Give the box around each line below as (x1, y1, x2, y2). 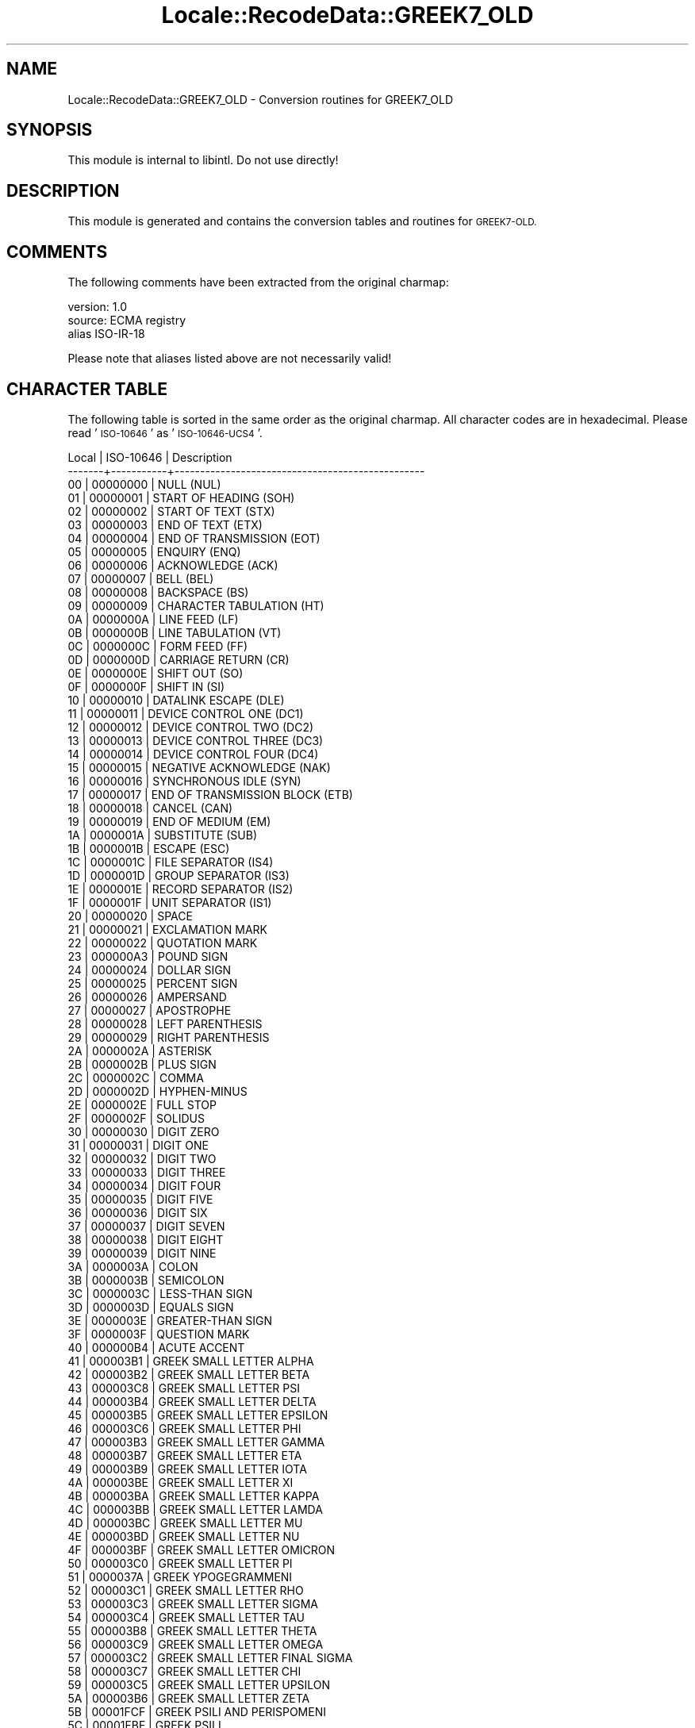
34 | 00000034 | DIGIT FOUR (67, 1178, 221, 1192)
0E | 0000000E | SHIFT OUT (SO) (67, 666, 244, 680)
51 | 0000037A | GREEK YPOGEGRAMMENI (67, 1569, 293, 1584)
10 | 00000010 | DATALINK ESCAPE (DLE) (67, 693, 285, 707)
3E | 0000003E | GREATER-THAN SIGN (67, 1313, 273, 1327)
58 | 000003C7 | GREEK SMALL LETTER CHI (67, 1664, 301, 1678)
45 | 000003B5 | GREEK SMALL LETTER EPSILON (67, 1407, 328, 1422)
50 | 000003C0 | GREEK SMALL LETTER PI (67, 1556, 293, 1570)
